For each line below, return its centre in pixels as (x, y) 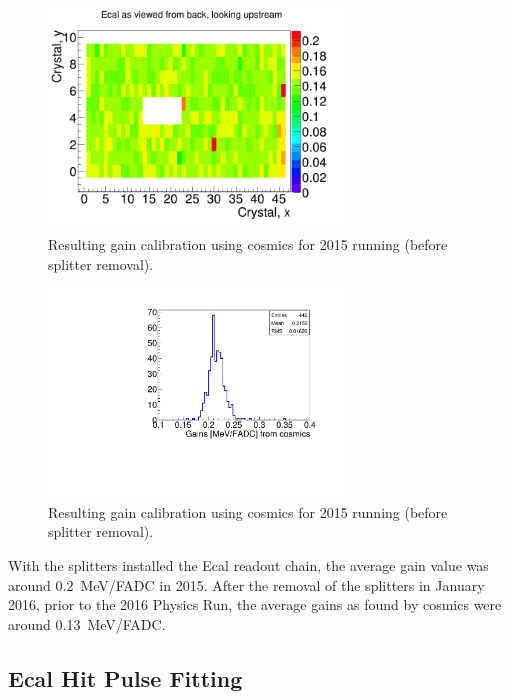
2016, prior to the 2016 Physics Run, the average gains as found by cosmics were (255, 604)
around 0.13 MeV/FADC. (87, 623)
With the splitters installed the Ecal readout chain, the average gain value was (248, 564)
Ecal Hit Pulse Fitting (125, 677)
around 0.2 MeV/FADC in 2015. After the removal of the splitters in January (246, 584)
